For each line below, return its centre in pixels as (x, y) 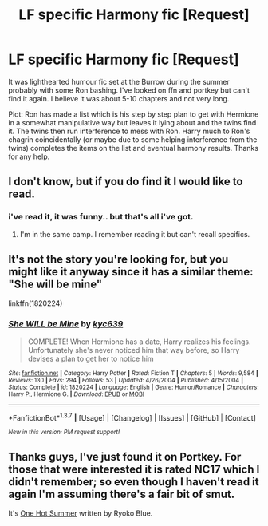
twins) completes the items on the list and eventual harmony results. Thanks (134, 148)
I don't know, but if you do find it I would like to (126, 182)
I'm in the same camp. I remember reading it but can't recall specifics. (135, 234)
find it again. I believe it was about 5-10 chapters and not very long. (119, 98)
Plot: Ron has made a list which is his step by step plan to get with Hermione (134, 114)
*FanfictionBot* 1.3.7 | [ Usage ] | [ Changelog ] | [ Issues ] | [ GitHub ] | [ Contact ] (132, 417)
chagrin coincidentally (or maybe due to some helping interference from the (133, 139)
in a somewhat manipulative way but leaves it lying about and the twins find (132, 122)
